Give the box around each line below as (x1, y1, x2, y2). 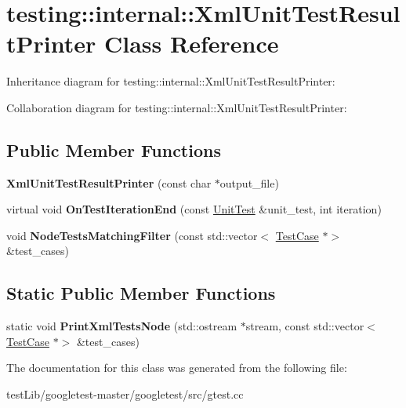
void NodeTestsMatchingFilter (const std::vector (6, 227, 258, 243)
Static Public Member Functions (6, 281, 276, 305)
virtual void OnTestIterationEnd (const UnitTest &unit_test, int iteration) (6, 201, 382, 217)
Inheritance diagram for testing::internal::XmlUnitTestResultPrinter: (6, 73, 335, 89)
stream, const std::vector (245, 318, 364, 334)
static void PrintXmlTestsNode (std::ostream (6, 318, 237, 334)
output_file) (219, 174, 279, 191)
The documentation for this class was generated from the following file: (6, 359, 347, 376)
